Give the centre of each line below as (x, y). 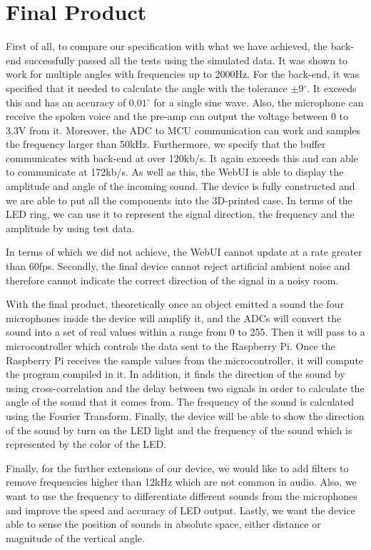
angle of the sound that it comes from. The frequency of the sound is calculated (180, 402)
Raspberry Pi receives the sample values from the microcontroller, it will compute (185, 360)
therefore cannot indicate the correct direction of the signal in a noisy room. (172, 280)
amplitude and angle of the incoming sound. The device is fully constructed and (181, 186)
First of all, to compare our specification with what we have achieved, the (167, 46)
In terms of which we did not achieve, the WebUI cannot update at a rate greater (184, 252)
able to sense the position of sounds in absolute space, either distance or (163, 524)
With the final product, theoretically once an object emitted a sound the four (175, 304)
